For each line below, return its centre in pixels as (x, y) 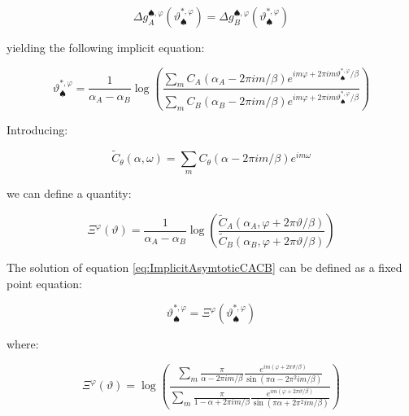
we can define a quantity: (69, 193)
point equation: (44, 283)
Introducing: (37, 130)
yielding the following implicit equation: (106, 47)
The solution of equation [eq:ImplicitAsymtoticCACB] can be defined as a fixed (204, 267)
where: (23, 344)
